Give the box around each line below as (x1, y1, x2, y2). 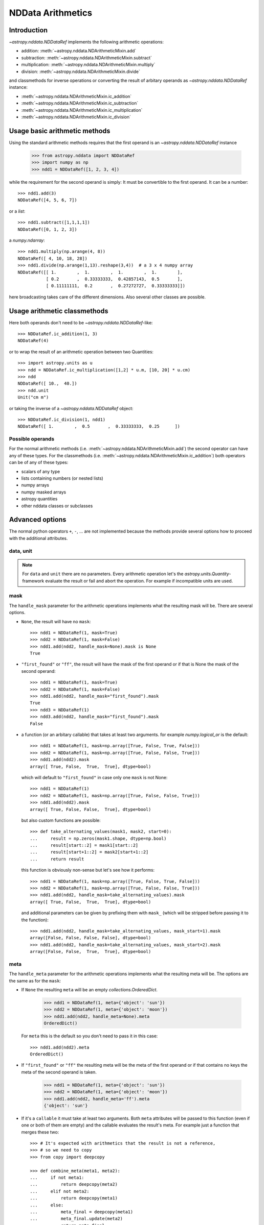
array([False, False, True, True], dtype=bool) (30, 949, 152, 955)
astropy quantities (21, 496, 58, 502)
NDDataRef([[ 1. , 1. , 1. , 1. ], (18, 269, 183, 275)
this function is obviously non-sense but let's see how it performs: (21, 867, 155, 873)
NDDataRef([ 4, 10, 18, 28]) (18, 255, 88, 261)
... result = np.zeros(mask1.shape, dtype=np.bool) (30, 835, 167, 841)
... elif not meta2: (30, 1188, 89, 1194)
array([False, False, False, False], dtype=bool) (30, 935, 152, 941)
